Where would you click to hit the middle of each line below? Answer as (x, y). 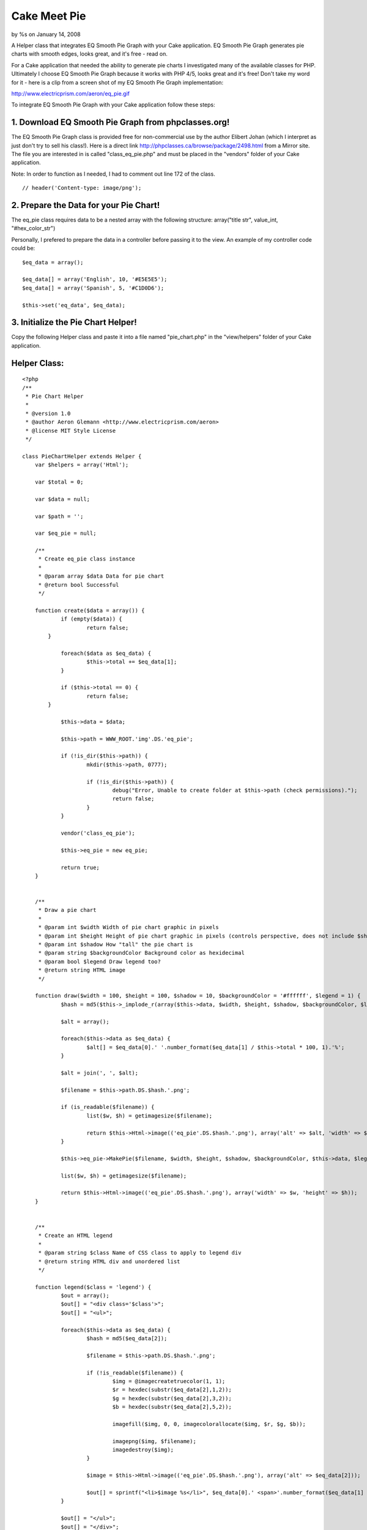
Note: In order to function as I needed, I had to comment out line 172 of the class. (113, 174)
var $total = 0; (59, 482)
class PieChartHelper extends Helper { (82, 456)
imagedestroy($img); (143, 1450)
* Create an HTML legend (76, 1236)
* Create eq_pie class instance (87, 559)
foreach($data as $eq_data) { (106, 653)
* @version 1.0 (48, 413)
